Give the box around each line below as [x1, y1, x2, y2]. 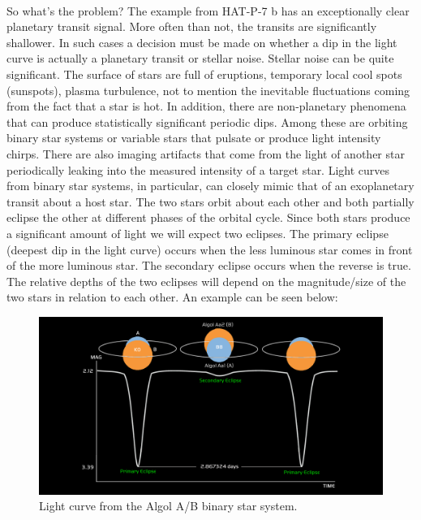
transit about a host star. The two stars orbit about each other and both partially [6, 193, 415, 210]
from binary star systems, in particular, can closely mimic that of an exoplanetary [6, 177, 415, 194]
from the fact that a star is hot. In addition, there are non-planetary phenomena [6, 97, 406, 115]
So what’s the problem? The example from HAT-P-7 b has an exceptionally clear [6, 2, 410, 19]
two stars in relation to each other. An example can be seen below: [6, 288, 338, 305]
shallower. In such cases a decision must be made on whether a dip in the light [6, 33, 397, 50]
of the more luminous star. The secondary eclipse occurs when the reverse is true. [6, 257, 411, 274]
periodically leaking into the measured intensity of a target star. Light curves [6, 161, 390, 178]
